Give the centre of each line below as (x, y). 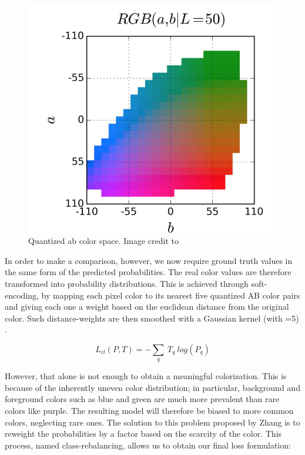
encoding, (22, 295)
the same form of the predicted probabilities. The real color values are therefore (148, 272)
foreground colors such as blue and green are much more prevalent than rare (142, 399)
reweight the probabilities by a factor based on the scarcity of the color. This (143, 434)
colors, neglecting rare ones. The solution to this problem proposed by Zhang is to (152, 422)
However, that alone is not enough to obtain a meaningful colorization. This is (146, 376)
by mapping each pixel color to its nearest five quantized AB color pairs (171, 295)
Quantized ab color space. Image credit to (104, 241)
